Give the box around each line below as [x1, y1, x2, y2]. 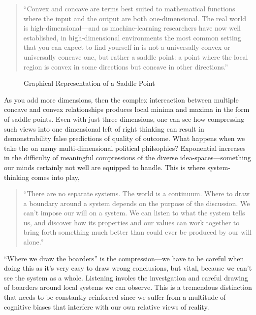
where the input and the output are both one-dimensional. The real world [23, 13, 246, 23]
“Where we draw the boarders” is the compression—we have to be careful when [4, 253, 244, 263]
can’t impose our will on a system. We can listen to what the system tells [23, 208, 245, 218]
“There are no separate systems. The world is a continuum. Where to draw [23, 188, 250, 199]
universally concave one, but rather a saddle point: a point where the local [23, 51, 248, 62]
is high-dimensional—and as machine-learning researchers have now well [23, 23, 241, 33]
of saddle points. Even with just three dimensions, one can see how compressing [4, 113, 245, 124]
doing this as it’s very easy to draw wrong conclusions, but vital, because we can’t [4, 263, 252, 273]
